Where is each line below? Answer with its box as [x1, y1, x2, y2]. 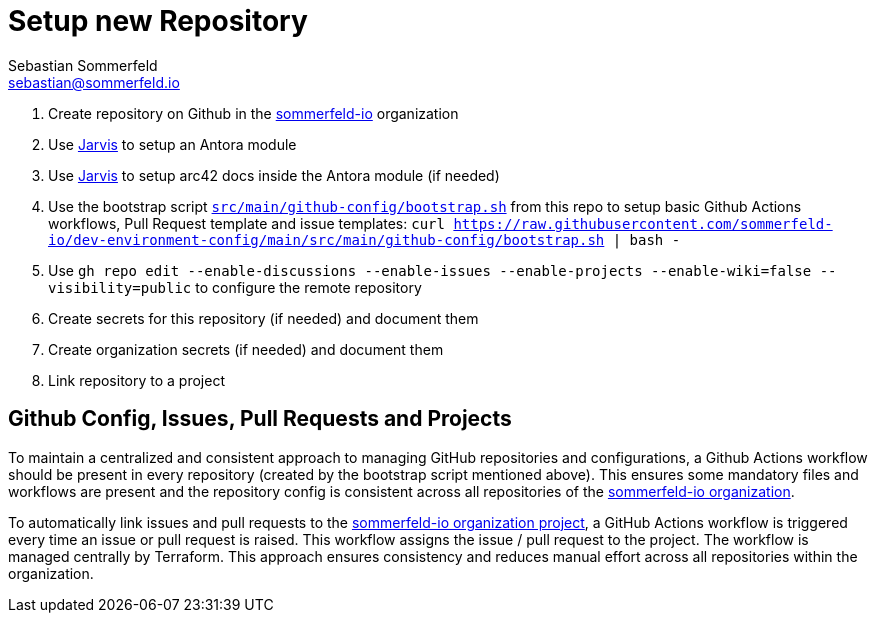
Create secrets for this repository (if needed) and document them [48, 309, 479, 327]
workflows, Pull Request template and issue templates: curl [48, 214, 445, 232]
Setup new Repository [8, 4, 308, 38]
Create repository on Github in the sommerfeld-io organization [48, 104, 459, 122]
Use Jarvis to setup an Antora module [48, 135, 297, 153]
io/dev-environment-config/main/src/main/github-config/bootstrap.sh [48, 231, 605, 248]
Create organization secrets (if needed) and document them [48, 340, 444, 358]
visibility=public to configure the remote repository [48, 278, 422, 296]
